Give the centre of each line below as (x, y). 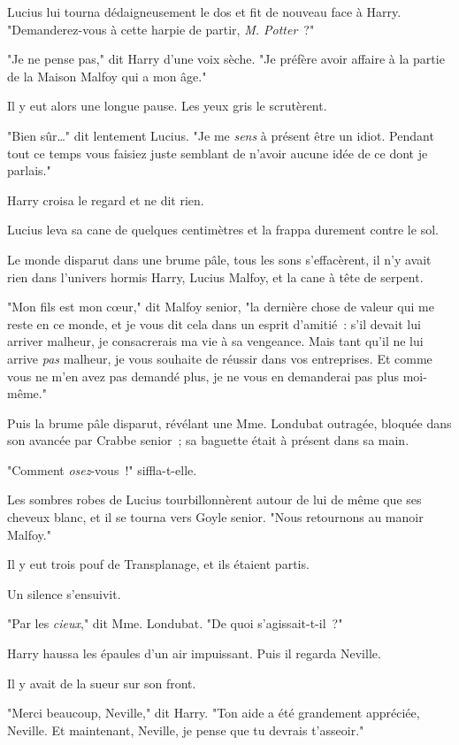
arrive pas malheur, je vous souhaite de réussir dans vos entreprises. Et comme (220, 358)
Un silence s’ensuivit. (64, 593)
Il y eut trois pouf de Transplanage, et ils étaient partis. (158, 564)
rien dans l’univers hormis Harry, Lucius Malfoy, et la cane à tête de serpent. (215, 276)
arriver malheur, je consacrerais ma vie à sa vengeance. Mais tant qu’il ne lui (215, 341)
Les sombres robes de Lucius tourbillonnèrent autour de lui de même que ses (214, 499)
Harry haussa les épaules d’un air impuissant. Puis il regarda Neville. (194, 653)
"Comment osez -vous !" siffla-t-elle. (102, 469)
